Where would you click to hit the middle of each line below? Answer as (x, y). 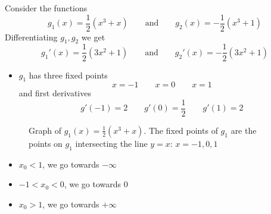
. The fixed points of (181, 130)
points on (46, 143)
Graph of (45, 130)
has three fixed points (68, 75)
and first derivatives (55, 93)
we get (93, 37)
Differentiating (31, 37)
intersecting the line (111, 143)
